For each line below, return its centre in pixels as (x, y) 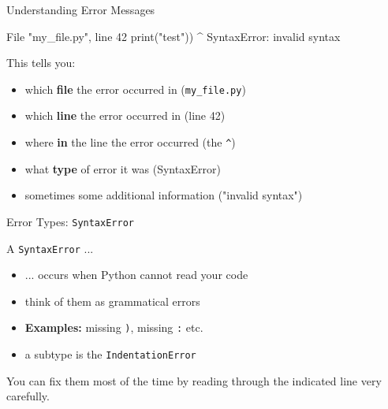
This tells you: (41, 63)
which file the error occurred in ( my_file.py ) (135, 89)
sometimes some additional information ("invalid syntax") (164, 195)
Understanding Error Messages (81, 9)
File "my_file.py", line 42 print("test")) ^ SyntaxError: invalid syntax (173, 36)
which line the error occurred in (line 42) (125, 115)
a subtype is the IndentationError (110, 354)
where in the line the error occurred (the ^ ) (130, 142)
